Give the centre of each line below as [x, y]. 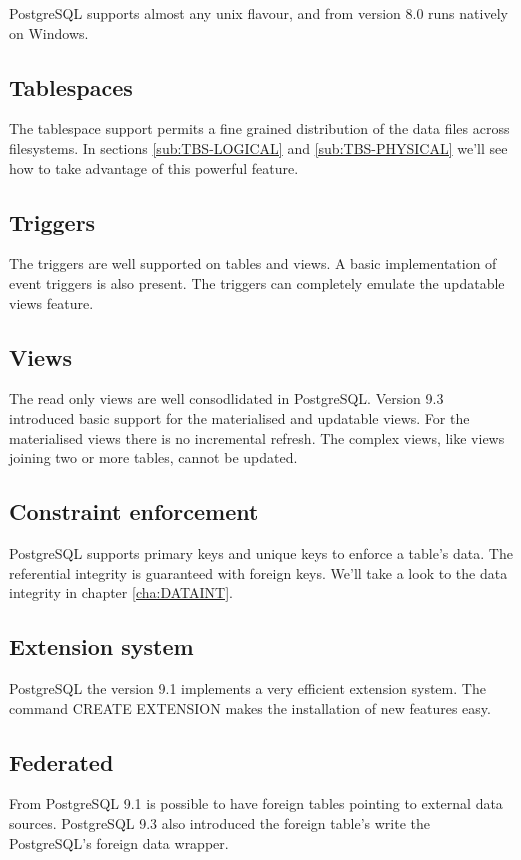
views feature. [51, 302]
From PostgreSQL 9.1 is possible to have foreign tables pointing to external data [256, 803]
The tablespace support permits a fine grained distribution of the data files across [259, 128]
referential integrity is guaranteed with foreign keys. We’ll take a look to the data [258, 572]
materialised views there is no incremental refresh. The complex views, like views [257, 437]
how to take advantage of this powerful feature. [154, 167]
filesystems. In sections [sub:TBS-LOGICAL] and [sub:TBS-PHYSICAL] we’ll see [258, 147]
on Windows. [49, 32]
